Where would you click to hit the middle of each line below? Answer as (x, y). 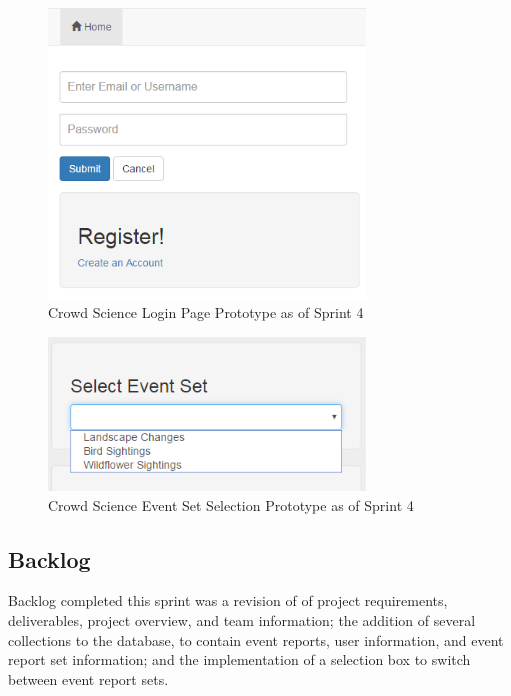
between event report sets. (88, 678)
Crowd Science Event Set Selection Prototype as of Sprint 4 (231, 504)
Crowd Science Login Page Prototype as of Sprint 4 (206, 312)
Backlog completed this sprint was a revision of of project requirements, (228, 600)
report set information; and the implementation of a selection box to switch (239, 659)
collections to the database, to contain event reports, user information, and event (256, 639)
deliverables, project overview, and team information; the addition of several (242, 620)
